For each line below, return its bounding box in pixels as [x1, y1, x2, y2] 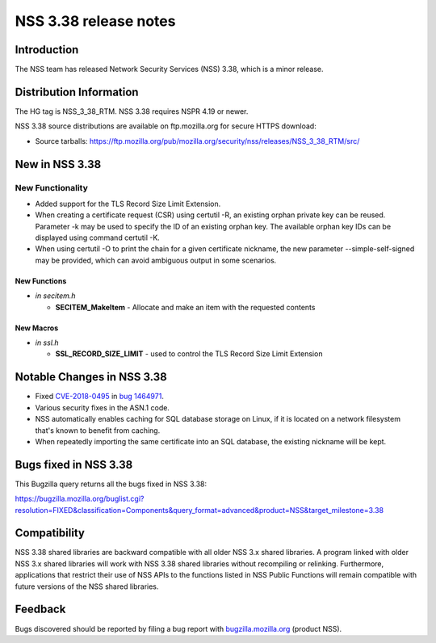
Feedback [15, 603, 66, 616]
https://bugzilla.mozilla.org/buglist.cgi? [15, 494, 145, 504]
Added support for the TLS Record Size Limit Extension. [35, 199, 221, 208]
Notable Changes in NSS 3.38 [15, 370, 167, 384]
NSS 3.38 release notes [15, 12, 176, 30]
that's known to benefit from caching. [35, 425, 161, 435]
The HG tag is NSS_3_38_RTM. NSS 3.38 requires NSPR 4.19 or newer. [15, 106, 249, 116]
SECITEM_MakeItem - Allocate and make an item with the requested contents [55, 302, 316, 312]
